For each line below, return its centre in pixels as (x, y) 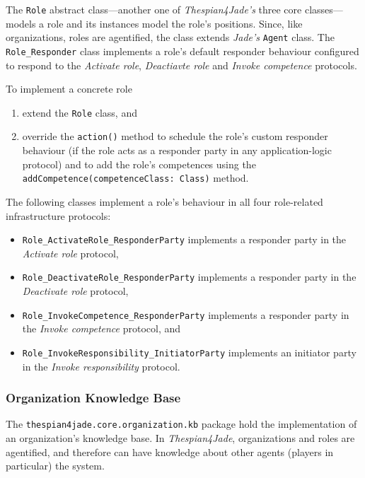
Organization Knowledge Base (93, 398)
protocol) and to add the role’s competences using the (139, 164)
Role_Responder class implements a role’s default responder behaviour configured (182, 51)
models (21, 23)
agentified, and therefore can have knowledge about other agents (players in (170, 451)
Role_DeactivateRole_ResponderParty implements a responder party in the (189, 277)
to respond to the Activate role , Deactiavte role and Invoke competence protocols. (181, 65)
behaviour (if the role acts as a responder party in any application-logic (177, 150)
